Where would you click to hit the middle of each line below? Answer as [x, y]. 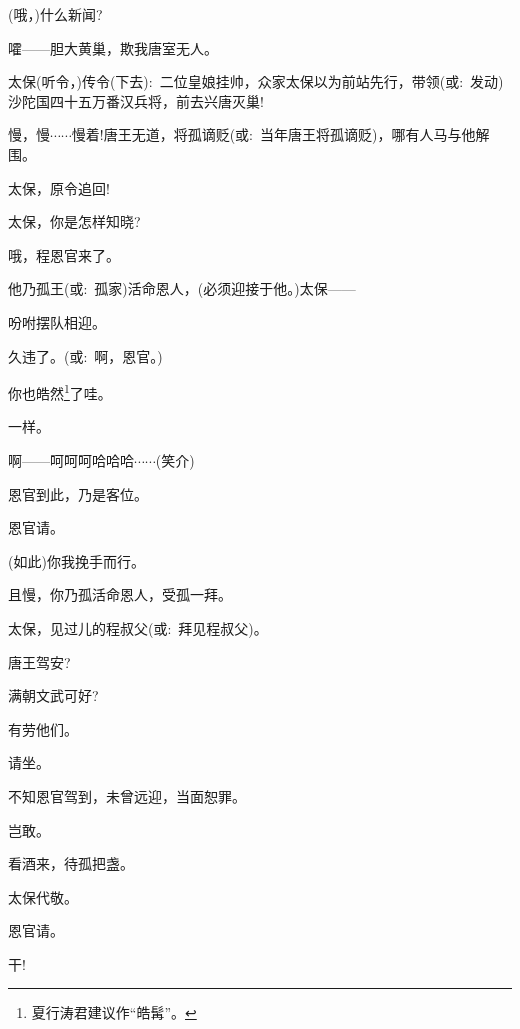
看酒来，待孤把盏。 [71, 863]
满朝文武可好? [53, 695]
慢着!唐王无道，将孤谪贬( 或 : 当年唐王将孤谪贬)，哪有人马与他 [273, 134]
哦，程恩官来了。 [64, 254]
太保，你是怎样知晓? [74, 221]
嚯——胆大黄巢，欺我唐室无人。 [113, 47]
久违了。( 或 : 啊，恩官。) [85, 355]
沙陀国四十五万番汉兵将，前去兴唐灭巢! [136, 100]
